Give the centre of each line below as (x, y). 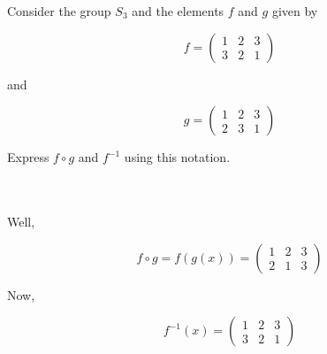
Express (28, 157)
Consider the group (59, 11)
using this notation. (177, 157)
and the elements (178, 11)
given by (295, 11)
